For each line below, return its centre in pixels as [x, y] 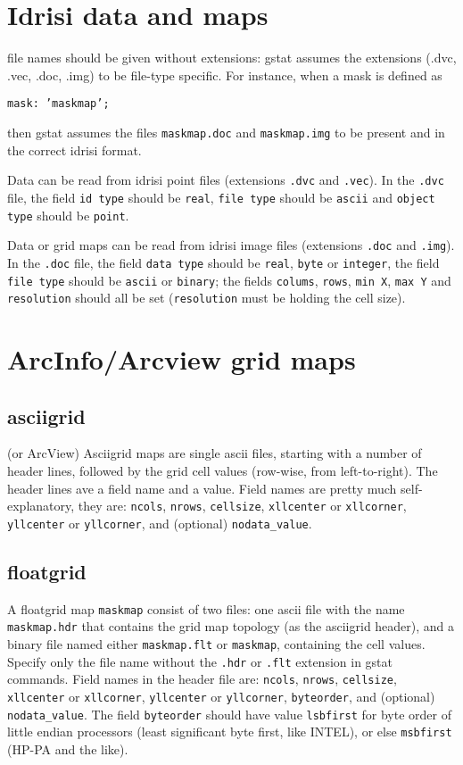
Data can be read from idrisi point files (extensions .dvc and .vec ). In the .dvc [226, 180]
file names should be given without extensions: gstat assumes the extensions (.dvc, [232, 58]
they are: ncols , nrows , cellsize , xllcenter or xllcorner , [242, 506]
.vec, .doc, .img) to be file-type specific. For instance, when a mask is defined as [225, 75]
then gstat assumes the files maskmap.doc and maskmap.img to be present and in [226, 132]
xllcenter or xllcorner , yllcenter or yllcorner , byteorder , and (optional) [221, 696]
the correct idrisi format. [74, 150]
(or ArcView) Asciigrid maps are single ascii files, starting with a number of [215, 453]
